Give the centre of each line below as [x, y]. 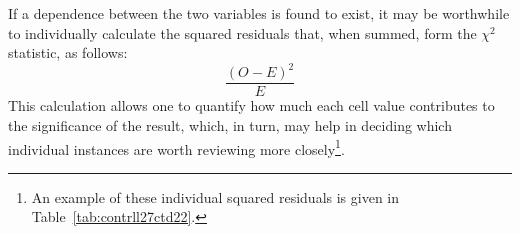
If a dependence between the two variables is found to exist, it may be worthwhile [259, 13]
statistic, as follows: [68, 52]
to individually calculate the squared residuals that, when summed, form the [242, 32]
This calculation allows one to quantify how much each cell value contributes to [251, 105]
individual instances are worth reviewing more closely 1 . [176, 147]
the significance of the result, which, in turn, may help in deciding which [230, 124]
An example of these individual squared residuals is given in [215, 196]
